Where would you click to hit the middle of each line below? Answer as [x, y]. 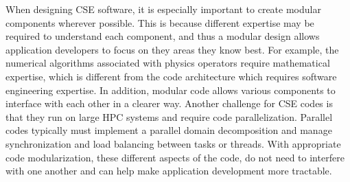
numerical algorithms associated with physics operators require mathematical [168, 63]
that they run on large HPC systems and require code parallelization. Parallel [169, 116]
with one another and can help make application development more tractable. [169, 171]
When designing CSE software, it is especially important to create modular [163, 9]
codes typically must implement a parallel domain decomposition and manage [169, 130]
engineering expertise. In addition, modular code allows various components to [171, 90]
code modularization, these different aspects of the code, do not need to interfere [175, 157]
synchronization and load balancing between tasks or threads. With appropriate [173, 143]
